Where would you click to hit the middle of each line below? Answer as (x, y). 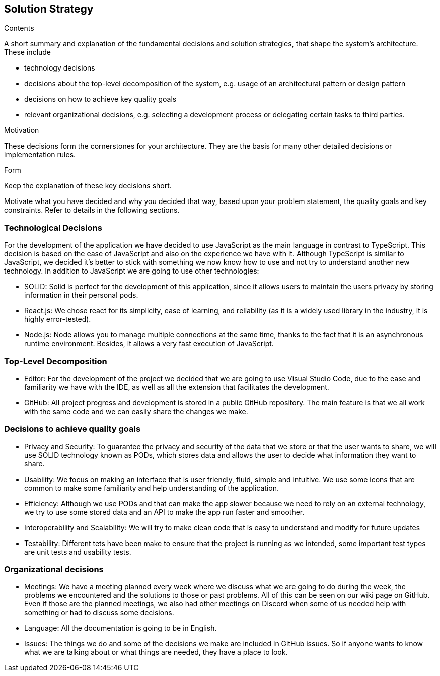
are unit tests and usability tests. (78, 552)
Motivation (22, 130)
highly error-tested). (58, 319)
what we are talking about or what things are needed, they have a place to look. (156, 652)
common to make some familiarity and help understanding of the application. (152, 488)
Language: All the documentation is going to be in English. (121, 628)
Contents (19, 28)
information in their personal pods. (81, 295)
